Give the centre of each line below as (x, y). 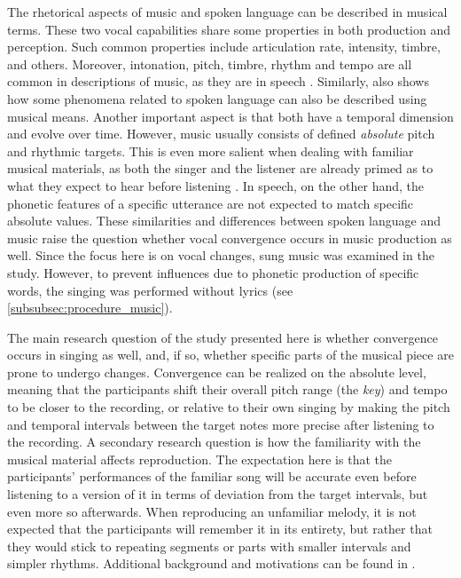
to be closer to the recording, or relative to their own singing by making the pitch (229, 407)
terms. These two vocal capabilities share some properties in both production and (229, 29)
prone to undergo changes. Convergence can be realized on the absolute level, (217, 372)
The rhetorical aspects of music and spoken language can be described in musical (227, 12)
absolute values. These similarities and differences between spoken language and (224, 221)
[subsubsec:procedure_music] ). (90, 308)
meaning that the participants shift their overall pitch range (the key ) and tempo (227, 389)
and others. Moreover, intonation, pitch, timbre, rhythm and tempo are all (210, 63)
